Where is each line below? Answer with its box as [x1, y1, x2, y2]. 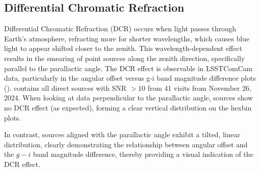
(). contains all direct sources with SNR [4, 82, 127, 93]
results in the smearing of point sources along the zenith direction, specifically [4, 52, 245, 63]
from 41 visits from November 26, [147, 82, 251, 93]
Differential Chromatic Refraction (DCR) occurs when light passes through [4, 23, 236, 34]
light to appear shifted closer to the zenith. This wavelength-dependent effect [4, 43, 242, 53]
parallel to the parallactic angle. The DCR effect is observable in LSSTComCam [4, 63, 252, 73]
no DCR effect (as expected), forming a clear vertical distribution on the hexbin [4, 102, 251, 112]
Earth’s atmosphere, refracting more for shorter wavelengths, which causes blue [4, 33, 249, 43]
